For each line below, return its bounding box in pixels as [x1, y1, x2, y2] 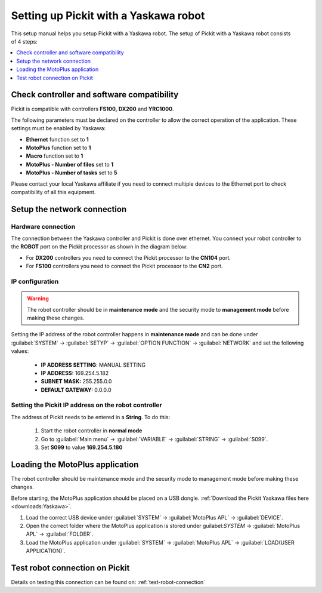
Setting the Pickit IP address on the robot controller [11, 401, 162, 409]
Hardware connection [11, 222, 76, 231]
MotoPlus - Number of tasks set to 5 [26, 169, 117, 176]
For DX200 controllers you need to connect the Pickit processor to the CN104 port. [26, 254, 231, 261]
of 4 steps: [11, 38, 38, 45]
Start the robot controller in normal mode [41, 427, 143, 434]
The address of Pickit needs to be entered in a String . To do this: [11, 413, 171, 420]
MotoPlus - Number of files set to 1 [26, 161, 113, 168]
